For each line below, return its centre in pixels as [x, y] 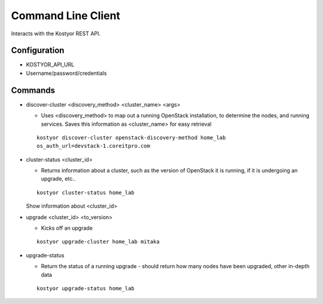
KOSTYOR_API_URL [50, 65]
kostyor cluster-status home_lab [86, 192]
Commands [33, 90]
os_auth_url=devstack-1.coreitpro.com [94, 146]
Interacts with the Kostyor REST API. [56, 34]
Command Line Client [66, 16]
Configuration [38, 51]
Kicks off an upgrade [67, 228]
